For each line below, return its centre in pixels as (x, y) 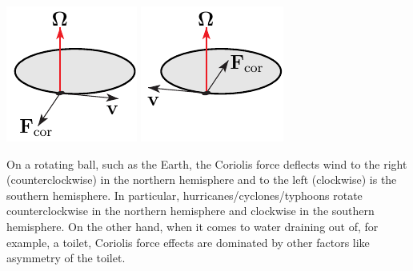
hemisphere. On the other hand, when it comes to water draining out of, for (192, 226)
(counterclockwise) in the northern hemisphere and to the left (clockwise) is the (202, 179)
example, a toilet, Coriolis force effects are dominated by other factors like (188, 242)
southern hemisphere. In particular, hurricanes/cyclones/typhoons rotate (184, 195)
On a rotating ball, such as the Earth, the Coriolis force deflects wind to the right (207, 163)
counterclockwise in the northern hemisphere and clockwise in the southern (190, 211)
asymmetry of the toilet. (66, 258)
